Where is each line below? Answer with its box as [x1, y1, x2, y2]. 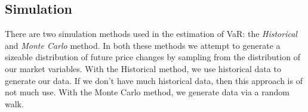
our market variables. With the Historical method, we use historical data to [5, 62, 281, 74]
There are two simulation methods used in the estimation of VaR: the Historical [5, 27, 297, 40]
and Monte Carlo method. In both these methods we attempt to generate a [5, 39, 281, 51]
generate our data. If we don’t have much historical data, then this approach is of [5, 74, 303, 86]
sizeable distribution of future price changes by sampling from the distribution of [5, 51, 300, 63]
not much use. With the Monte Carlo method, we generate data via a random [5, 86, 289, 98]
